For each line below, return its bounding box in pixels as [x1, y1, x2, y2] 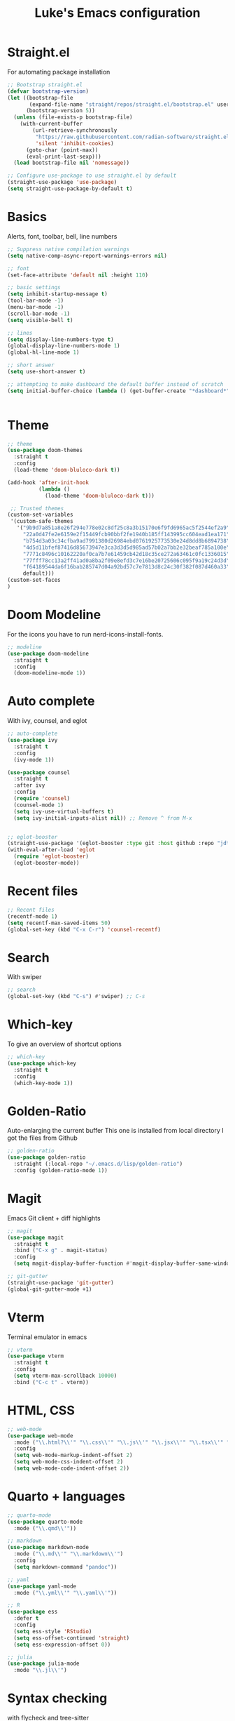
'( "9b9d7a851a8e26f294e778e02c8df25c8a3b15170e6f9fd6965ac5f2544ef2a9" [16, 524, 230, 531]
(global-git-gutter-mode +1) [7, 1286, 92, 1293]
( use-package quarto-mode [7, 1518, 83, 1525]
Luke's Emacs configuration [34, 5, 201, 21]
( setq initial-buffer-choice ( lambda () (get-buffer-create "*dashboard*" [7, 387, 230, 394]
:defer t [13, 1615, 39, 1622]
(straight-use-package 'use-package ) [7, 179, 117, 186]
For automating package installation [7, 67, 111, 76]
